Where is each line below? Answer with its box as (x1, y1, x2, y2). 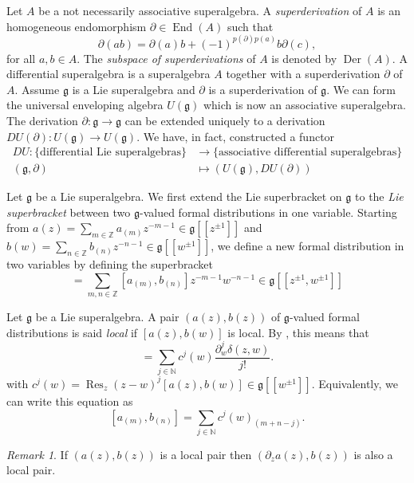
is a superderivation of (208, 80, 317, 97)
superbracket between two (6, 203, 131, 220)
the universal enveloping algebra (6, 96, 164, 113)
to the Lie (355, 188, 404, 205)
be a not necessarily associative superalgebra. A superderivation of (38, 2, 362, 18)
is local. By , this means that (227, 324, 369, 340)
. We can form (326, 80, 396, 97)
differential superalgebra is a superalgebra (6, 65, 211, 82)
